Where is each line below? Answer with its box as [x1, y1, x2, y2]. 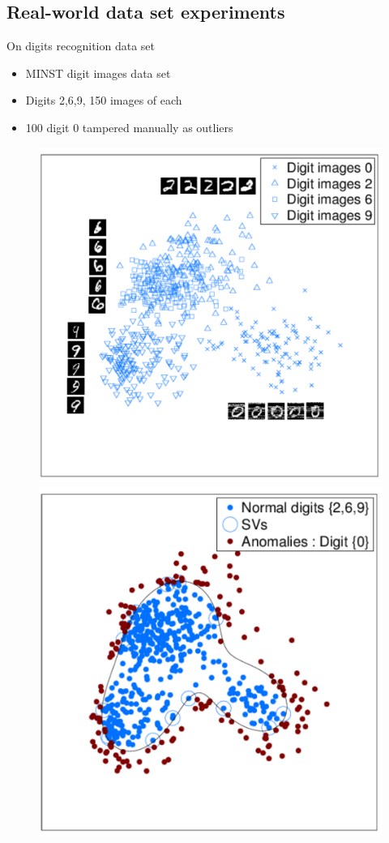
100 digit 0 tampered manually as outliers [25, 118, 233, 135]
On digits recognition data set [6, 37, 155, 54]
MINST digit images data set [25, 64, 171, 81]
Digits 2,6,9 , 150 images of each [25, 92, 182, 109]
